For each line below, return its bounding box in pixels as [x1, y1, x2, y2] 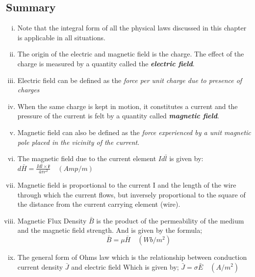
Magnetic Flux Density [17, 215, 87, 225]
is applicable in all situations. [17, 32, 105, 42]
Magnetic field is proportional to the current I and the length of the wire [17, 179, 236, 190]
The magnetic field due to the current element [17, 153, 156, 164]
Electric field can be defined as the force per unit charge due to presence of [17, 75, 242, 85]
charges [17, 84, 40, 95]
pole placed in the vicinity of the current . [17, 137, 140, 147]
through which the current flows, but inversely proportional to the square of [17, 189, 246, 199]
